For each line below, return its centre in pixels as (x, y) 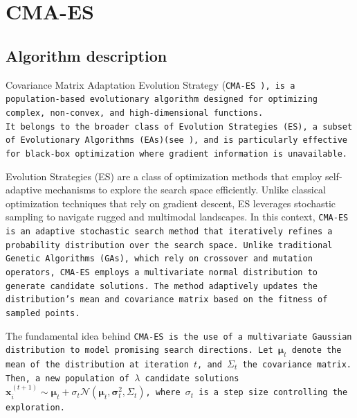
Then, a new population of (67, 378)
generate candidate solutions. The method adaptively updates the (162, 286)
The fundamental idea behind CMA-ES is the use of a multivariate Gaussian (179, 335)
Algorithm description (86, 55)
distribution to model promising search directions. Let (139, 350)
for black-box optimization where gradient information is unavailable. (176, 154)
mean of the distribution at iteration (97, 365)
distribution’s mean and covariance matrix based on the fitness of (167, 300)
